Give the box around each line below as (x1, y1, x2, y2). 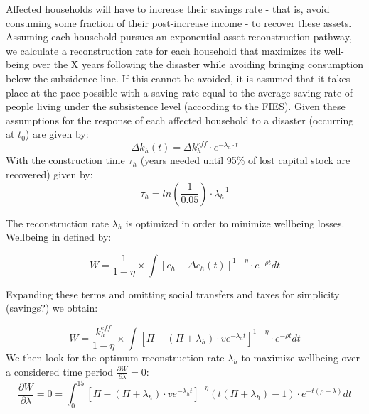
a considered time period (6, 364, 114, 378)
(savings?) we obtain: (6, 300, 98, 315)
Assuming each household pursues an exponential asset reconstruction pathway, (6, 29, 352, 44)
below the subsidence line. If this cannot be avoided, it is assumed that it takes (6, 70, 351, 85)
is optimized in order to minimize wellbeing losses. (125, 215, 345, 230)
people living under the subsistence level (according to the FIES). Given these (6, 99, 346, 114)
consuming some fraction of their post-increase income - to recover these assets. (6, 15, 352, 30)
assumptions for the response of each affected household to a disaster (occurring (6, 112, 354, 127)
